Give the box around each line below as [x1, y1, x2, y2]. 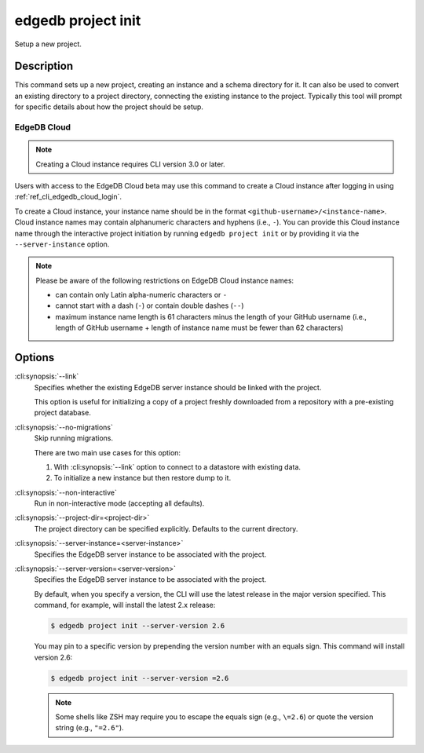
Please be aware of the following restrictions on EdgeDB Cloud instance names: [35, 276, 294, 285]
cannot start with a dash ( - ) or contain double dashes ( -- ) [55, 301, 244, 310]
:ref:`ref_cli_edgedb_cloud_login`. [14, 192, 122, 202]
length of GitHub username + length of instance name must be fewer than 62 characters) [55, 323, 344, 333]
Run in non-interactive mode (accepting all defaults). [34, 499, 205, 508]
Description [14, 60, 74, 73]
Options [14, 351, 55, 364]
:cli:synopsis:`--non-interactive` [14, 488, 117, 497]
